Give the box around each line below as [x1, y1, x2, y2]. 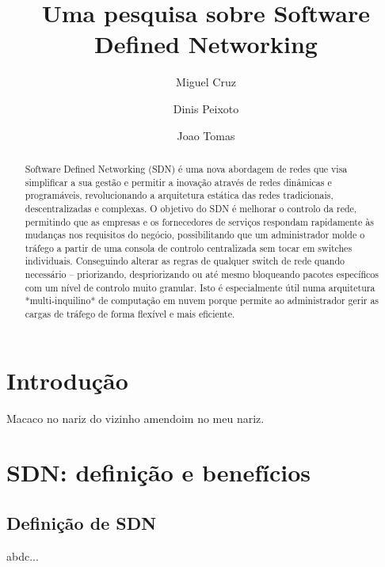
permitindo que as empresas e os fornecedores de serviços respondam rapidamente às [25, 215, 374, 228]
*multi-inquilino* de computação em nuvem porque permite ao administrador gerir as [25, 294, 379, 307]
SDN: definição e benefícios [6, 456, 311, 489]
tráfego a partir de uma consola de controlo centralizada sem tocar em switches [25, 241, 353, 254]
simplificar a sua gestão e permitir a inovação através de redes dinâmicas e [25, 175, 332, 188]
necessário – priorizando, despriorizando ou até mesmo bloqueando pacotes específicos [25, 268, 379, 281]
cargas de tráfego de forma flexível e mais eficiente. [25, 307, 235, 321]
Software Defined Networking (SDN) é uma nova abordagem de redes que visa [25, 162, 348, 175]
